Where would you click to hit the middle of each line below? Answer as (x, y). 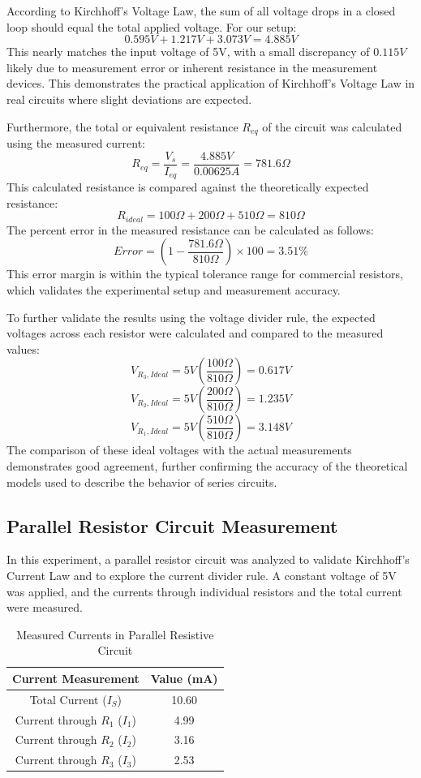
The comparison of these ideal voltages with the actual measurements (179, 450)
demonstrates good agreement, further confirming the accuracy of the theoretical (207, 465)
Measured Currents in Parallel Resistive (115, 634)
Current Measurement (76, 678)
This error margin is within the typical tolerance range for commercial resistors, (205, 274)
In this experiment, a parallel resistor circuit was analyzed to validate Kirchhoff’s (208, 559)
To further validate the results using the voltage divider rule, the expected (191, 317)
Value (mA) (184, 678)
